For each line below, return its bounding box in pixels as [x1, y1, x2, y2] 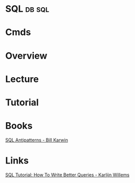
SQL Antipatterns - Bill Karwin [5, 136, 68, 143]
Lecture [5, 73, 39, 85]
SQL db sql [5, 3, 50, 15]
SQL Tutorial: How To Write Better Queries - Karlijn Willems [5, 172, 130, 178]
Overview [5, 50, 48, 61]
